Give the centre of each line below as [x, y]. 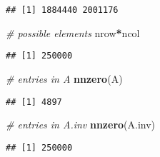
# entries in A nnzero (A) [64, 78]
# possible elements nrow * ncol [73, 32]
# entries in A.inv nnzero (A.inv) [81, 125]
